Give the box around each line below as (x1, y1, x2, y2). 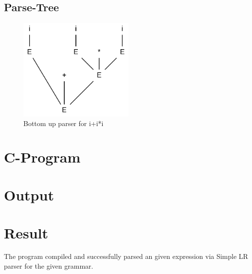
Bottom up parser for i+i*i (23, 118, 104, 128)
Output (4, 184, 54, 204)
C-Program (4, 146, 81, 166)
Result (4, 223, 48, 243)
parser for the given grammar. (4, 260, 93, 271)
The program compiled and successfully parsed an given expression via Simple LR (4, 251, 248, 261)
